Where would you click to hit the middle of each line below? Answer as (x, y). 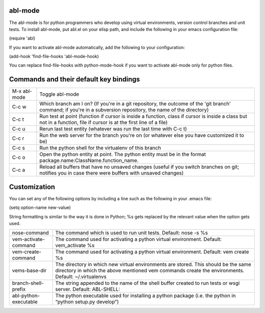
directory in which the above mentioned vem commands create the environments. (150, 271)
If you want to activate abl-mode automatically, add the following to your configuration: (97, 47)
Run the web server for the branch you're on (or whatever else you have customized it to (142, 135)
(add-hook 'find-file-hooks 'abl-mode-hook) (54, 56)
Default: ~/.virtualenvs (81, 277)
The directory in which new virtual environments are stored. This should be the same (153, 264)
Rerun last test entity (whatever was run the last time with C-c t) (113, 129)
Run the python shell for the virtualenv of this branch (100, 148)
